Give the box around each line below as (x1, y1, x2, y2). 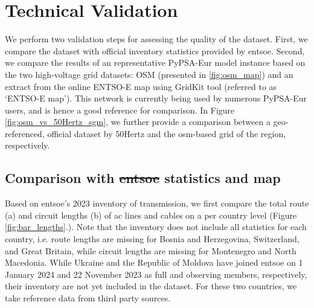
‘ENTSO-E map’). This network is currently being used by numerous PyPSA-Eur (5, 92, 307, 104)
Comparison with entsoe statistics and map (5, 168, 281, 187)
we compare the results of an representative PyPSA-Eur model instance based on (5, 56, 306, 69)
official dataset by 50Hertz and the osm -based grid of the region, (47, 127, 286, 140)
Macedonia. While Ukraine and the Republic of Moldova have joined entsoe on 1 (5, 256, 303, 269)
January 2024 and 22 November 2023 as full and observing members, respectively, (5, 268, 307, 280)
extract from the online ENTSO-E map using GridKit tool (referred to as (5, 80, 277, 92)
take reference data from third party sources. (5, 292, 171, 304)
